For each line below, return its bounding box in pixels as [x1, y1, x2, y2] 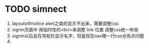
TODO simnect [4, 3, 67, 15]
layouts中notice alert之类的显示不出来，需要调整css [11, 20, 118, 26]
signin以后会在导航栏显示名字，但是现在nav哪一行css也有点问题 [11, 33, 144, 39]
